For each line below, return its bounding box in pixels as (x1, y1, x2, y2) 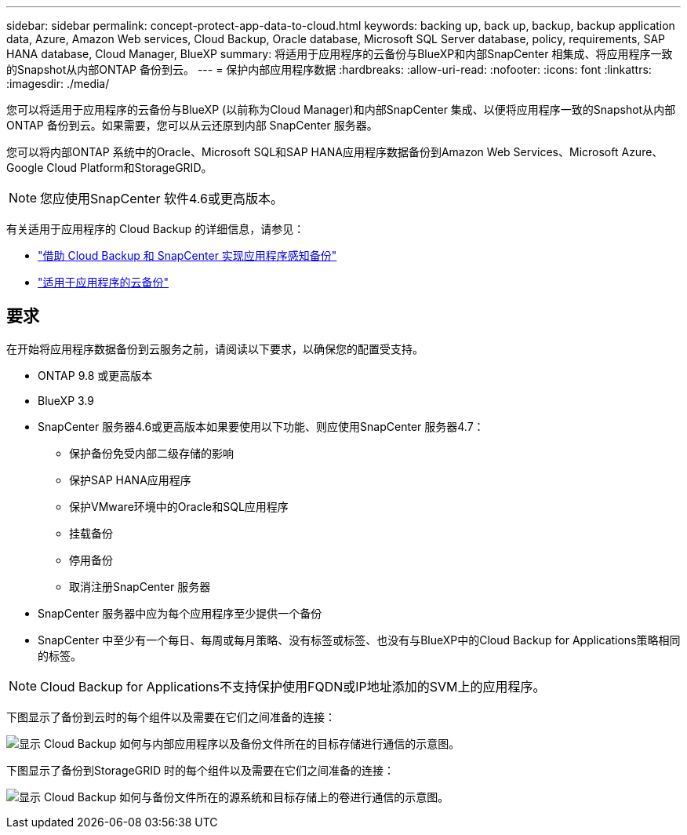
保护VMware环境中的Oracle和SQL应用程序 (69, 499, 289, 513)
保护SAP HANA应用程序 (69, 472, 191, 487)
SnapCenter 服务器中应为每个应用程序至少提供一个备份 (38, 606, 322, 620)
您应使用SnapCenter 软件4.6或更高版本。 (40, 191, 283, 206)
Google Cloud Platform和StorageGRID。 (6, 161, 213, 174)
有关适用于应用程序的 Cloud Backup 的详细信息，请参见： (6, 222, 305, 235)
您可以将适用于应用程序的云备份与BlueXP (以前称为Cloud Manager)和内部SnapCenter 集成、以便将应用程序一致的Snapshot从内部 (6, 103, 676, 116)
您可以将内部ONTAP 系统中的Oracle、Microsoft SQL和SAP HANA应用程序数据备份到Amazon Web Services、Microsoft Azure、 (6, 145, 663, 159)
